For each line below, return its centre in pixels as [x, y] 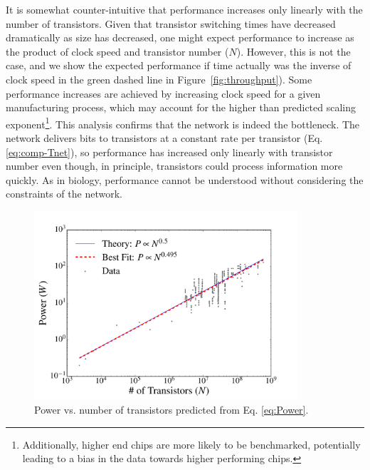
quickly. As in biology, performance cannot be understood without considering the [185, 179]
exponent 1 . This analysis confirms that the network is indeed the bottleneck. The [183, 123]
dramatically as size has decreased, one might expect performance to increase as [180, 37]
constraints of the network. [64, 194]
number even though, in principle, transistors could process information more [174, 166]
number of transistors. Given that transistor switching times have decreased [171, 23]
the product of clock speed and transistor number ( [117, 51]
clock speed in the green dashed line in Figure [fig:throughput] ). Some [159, 79]
